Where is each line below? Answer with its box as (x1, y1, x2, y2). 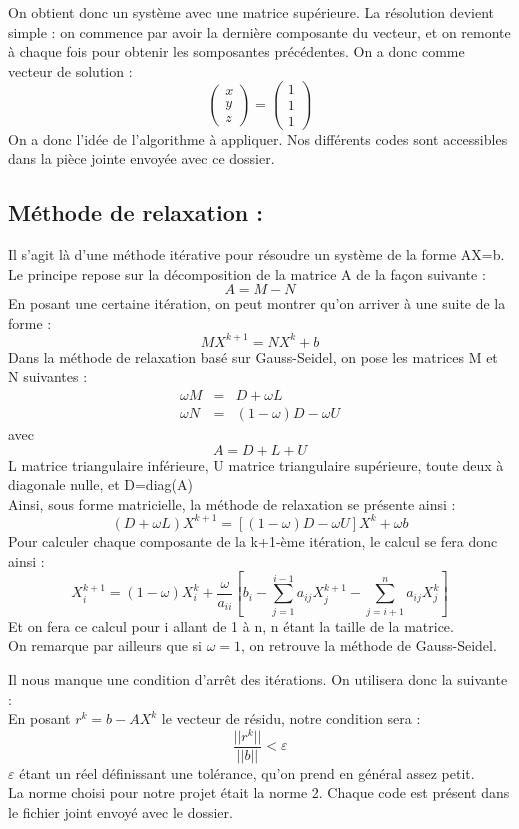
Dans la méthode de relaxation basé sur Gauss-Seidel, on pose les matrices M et (8, 346, 498, 367)
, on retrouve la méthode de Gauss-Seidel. (241, 635, 497, 656)
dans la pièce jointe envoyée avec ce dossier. (8, 148, 275, 169)
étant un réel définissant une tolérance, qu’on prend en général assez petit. (19, 762, 475, 783)
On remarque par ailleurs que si (8, 635, 202, 656)
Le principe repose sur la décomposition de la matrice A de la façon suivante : (8, 263, 486, 284)
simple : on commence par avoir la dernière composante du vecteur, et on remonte (8, 21, 511, 42)
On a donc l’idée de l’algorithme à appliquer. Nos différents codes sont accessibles (8, 128, 508, 149)
